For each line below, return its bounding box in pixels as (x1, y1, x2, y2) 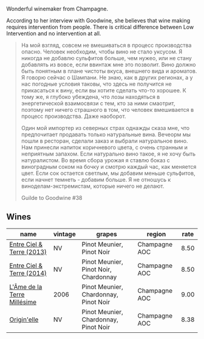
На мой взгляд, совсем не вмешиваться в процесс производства (21, 42, 192, 49)
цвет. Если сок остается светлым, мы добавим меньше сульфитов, (21, 169, 195, 177)
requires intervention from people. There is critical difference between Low (6, 24, 194, 30)
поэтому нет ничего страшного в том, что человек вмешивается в (21, 106, 194, 113)
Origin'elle (9, 315, 39, 324)
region (146, 230, 166, 238)
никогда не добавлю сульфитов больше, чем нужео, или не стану (21, 55, 192, 61)
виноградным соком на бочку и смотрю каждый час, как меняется (21, 163, 197, 170)
